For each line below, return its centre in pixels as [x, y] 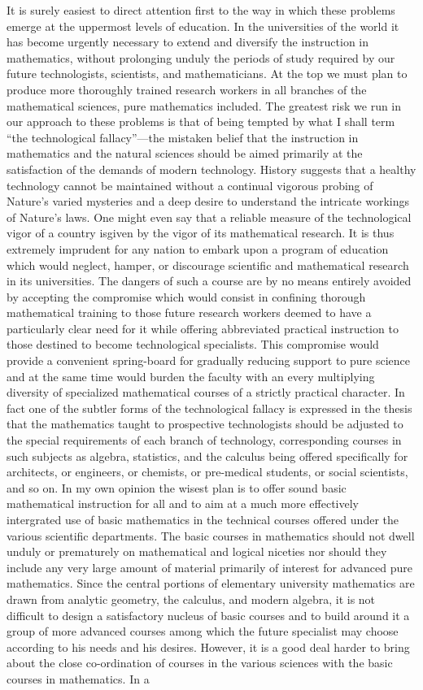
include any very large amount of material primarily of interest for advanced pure [209, 567]
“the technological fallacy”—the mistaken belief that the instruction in [183, 137]
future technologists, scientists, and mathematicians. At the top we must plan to [207, 74]
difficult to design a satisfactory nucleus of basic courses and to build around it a [208, 615]
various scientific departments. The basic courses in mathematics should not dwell [211, 535]
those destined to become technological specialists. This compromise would [193, 344]
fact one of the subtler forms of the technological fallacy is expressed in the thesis [209, 408]
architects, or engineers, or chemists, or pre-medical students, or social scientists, [207, 472]
